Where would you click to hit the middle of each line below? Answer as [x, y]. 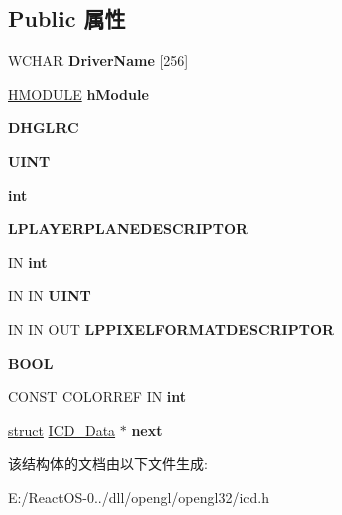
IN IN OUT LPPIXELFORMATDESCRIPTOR [171, 328]
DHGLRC [43, 127]
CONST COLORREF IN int [97, 396]
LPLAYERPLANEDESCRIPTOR [128, 228]
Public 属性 [67, 18]
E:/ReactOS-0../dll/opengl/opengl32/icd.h [139, 496]
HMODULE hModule [78, 93]
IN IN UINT [49, 295]
